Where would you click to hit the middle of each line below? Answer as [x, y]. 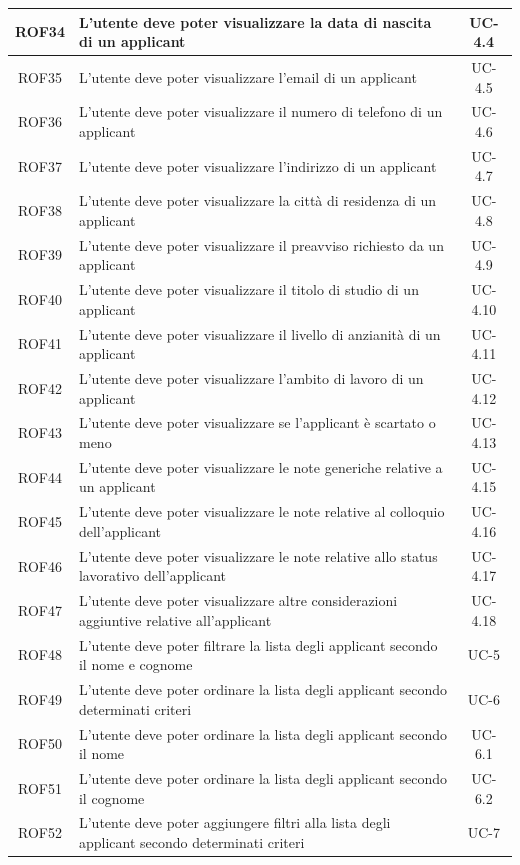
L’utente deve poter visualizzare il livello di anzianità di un [259, 333]
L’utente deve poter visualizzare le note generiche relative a [260, 466]
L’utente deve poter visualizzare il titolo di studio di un [248, 289]
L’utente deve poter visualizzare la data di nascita [255, 21]
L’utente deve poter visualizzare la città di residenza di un [257, 200]
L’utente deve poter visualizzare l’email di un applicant [247, 76]
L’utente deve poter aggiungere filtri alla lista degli [234, 822]
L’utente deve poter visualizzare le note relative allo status [258, 555]
